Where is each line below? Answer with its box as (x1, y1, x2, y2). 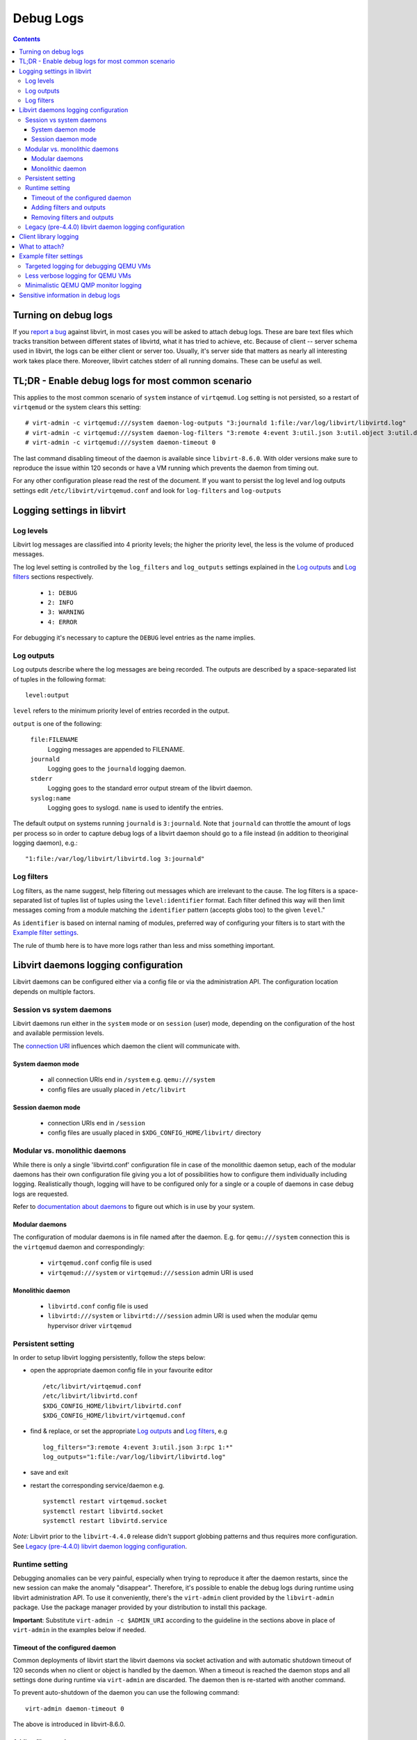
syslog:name (30, 794, 71, 802)
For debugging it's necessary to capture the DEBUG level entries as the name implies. (13, 633, 256, 642)
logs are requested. (13, 1189, 69, 1198)
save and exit (30, 1469, 69, 1477)
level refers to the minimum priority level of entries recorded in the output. (13, 706, 230, 715)
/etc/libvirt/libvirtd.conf (42, 1392, 138, 1400)
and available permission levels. (13, 1029, 104, 1037)
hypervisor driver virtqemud (47, 1321, 132, 1329)
